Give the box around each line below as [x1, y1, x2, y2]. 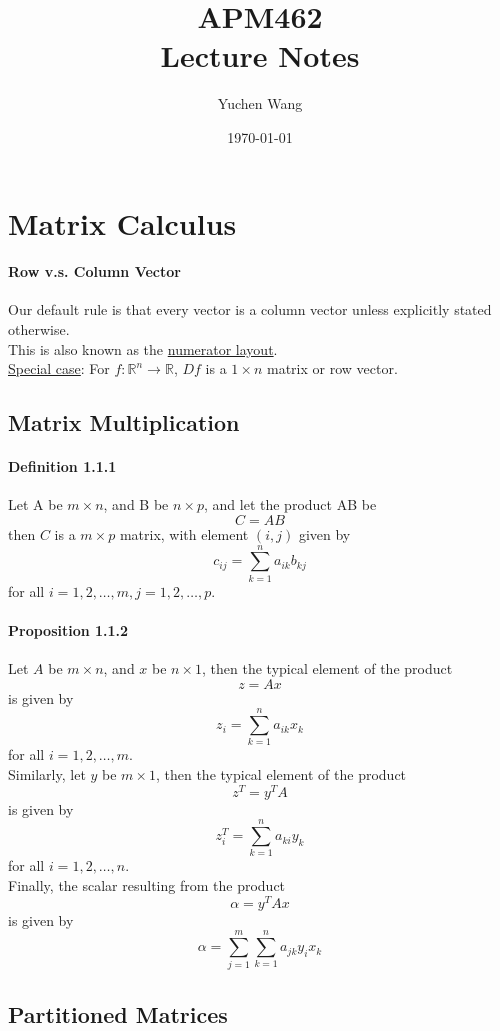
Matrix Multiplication [8, 407, 240, 438]
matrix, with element [119, 524, 249, 545]
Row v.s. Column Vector [8, 261, 181, 282]
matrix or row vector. [266, 358, 398, 379]
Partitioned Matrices [8, 998, 228, 1029]
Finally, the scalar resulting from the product [8, 875, 286, 896]
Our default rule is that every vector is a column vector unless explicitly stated [8, 299, 492, 320]
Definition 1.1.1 [8, 456, 117, 477]
